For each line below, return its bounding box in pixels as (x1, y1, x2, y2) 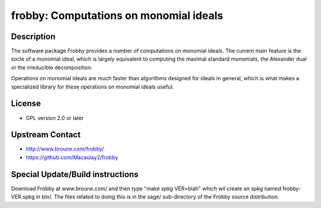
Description (11, 31, 56, 42)
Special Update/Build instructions (11, 169, 139, 179)
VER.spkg (11, 193, 35, 200)
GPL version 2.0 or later (26, 114, 84, 121)
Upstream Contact (11, 130, 81, 140)
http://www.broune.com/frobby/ (26, 146, 104, 153)
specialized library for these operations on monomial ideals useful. (11, 83, 174, 90)
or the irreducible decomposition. (11, 64, 93, 71)
